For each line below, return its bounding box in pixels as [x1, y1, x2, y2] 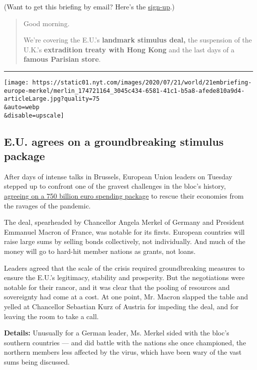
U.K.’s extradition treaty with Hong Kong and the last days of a [23, 44, 235, 54]
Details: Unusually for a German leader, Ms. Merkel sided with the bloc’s [4, 328, 229, 338]
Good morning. [23, 18, 70, 28]
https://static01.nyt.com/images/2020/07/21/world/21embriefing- [32, 79, 252, 86]
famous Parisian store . [23, 54, 101, 64]
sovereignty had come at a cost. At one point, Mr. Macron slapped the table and [4, 291, 248, 302]
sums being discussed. [4, 356, 70, 367]
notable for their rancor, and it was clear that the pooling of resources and [4, 282, 230, 292]
